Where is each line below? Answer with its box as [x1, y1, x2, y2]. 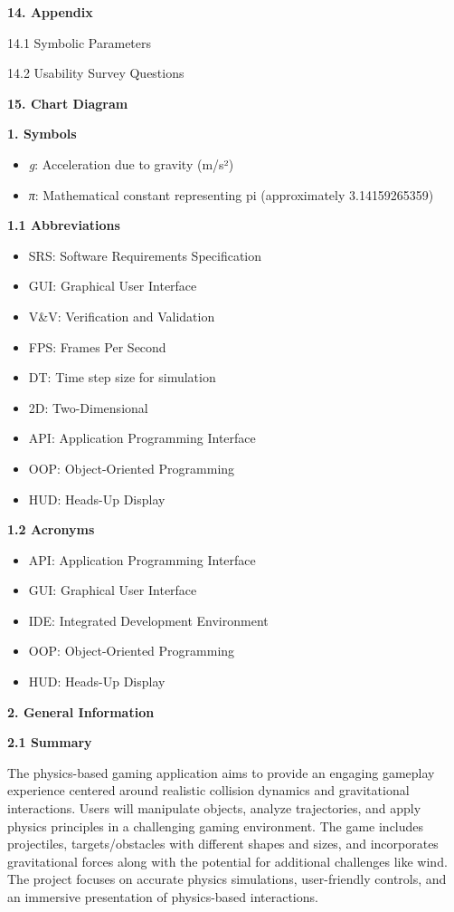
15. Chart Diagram [7, 93, 128, 112]
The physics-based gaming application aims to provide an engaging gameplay [7, 763, 435, 782]
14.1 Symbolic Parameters [7, 33, 152, 52]
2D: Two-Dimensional [28, 398, 148, 417]
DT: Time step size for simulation [28, 368, 216, 387]
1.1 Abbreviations [7, 216, 120, 235]
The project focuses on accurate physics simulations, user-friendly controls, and [7, 869, 447, 888]
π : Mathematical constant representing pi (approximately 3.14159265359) [28, 185, 434, 204]
